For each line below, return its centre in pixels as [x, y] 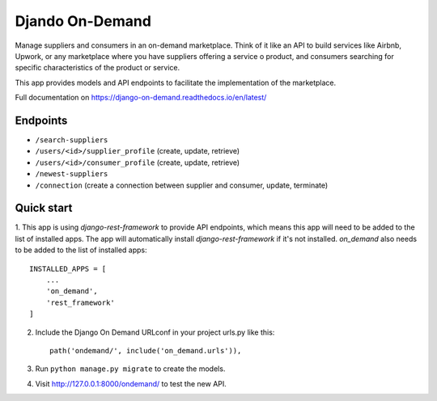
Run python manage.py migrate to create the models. [130, 369]
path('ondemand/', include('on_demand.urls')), [146, 350]
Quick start [44, 208]
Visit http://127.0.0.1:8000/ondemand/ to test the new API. [131, 383]
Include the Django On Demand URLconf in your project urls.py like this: [155, 332]
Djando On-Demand [83, 21]
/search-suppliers [72, 140]
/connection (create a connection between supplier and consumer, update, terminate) [182, 185]
